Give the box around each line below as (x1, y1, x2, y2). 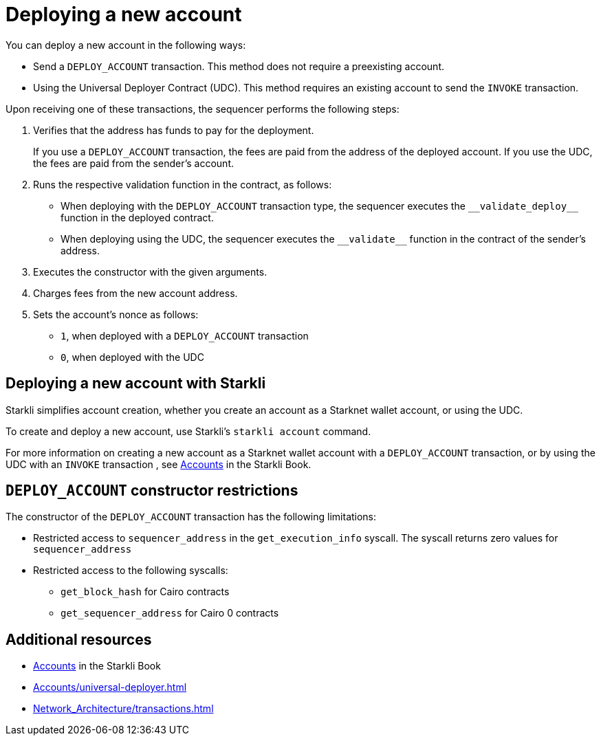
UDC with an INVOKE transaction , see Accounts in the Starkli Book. (6, 458, 312, 470)
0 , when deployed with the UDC (61, 351, 204, 363)
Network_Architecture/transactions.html (33, 703, 214, 715)
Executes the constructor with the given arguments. (33, 265, 267, 278)
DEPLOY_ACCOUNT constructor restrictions (6, 482, 298, 500)
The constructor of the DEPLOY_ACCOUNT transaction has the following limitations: (6, 511, 377, 523)
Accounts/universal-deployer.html (33, 681, 187, 694)
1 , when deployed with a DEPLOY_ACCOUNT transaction (61, 329, 309, 342)
